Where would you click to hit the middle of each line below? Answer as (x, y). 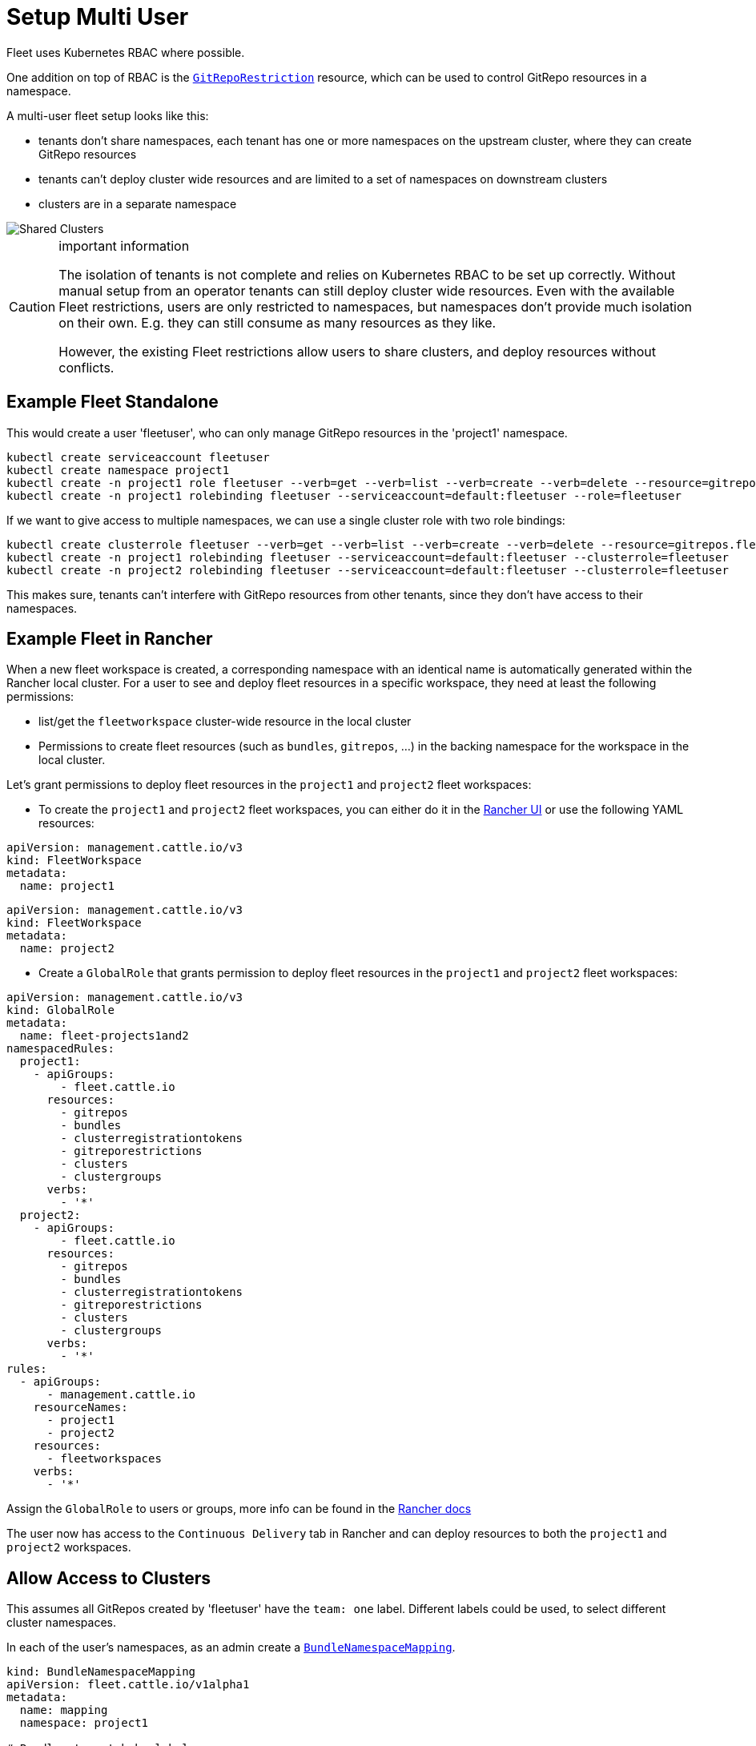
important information (124, 245)
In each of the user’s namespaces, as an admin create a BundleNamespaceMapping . (231, 1647)
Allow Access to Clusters (109, 1578)
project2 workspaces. (69, 1547)
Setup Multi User (98, 17)
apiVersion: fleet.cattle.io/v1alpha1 (128, 1685)
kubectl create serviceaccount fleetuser (138, 457)
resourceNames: (80, 1408)
